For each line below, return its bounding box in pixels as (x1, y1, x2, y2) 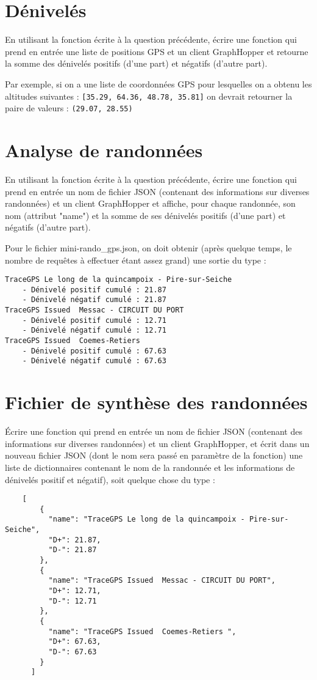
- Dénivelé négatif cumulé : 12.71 (22, 326, 166, 335)
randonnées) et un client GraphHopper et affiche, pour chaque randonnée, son (5, 197, 296, 210)
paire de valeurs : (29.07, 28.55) (5, 102, 133, 114)
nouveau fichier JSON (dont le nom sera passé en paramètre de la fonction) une (5, 449, 303, 462)
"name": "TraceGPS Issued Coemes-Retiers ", (48, 627, 237, 636)
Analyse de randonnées (5, 138, 203, 162)
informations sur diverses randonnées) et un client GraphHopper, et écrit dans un (5, 437, 310, 449)
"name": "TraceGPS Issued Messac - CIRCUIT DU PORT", (48, 576, 276, 585)
